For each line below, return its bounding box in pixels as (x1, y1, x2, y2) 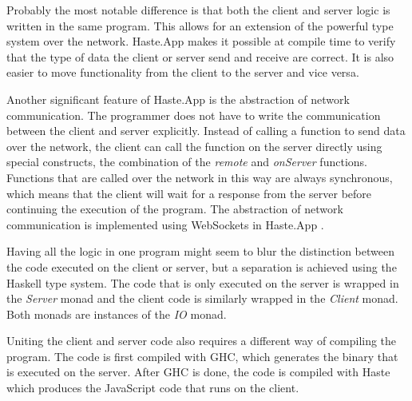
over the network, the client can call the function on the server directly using (6, 137, 382, 154)
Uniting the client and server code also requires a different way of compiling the (6, 332, 397, 349)
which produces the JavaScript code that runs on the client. (6, 379, 299, 396)
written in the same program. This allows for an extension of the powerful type (6, 17, 394, 34)
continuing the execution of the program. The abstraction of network (6, 200, 343, 217)
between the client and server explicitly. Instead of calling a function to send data (6, 122, 406, 139)
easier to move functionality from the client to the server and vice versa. (6, 64, 359, 81)
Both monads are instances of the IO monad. (6, 305, 227, 322)
